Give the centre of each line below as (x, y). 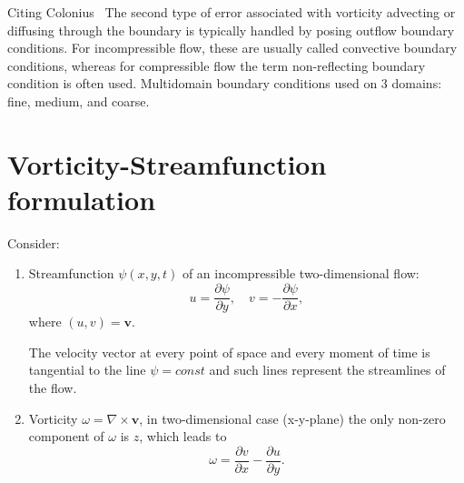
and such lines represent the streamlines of (327, 370)
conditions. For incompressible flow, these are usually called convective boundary (232, 48)
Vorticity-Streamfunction (167, 163)
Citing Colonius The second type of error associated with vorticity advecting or (232, 12)
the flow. (53, 387)
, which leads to (183, 436)
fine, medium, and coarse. (79, 101)
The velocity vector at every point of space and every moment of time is (229, 352)
